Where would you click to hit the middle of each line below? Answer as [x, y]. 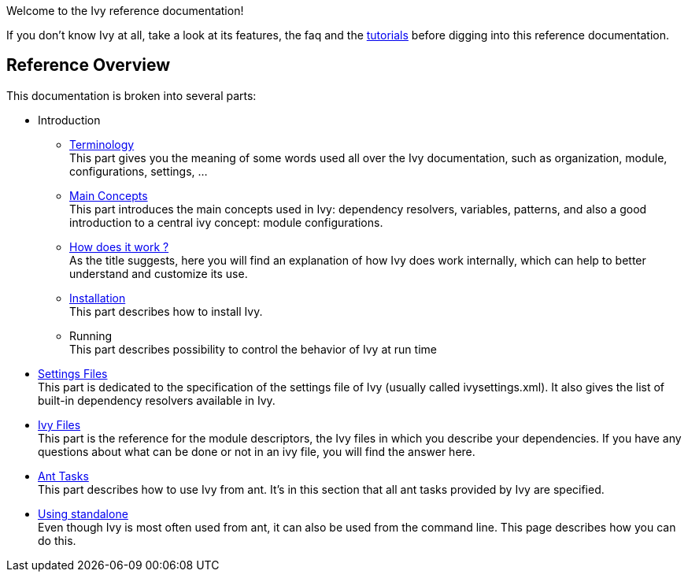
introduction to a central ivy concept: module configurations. [226, 222]
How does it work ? [119, 246]
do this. [57, 540]
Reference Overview [89, 65]
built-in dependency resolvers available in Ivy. [157, 400]
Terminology [102, 144]
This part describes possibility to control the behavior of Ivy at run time [253, 349]
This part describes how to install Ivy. [166, 311]
